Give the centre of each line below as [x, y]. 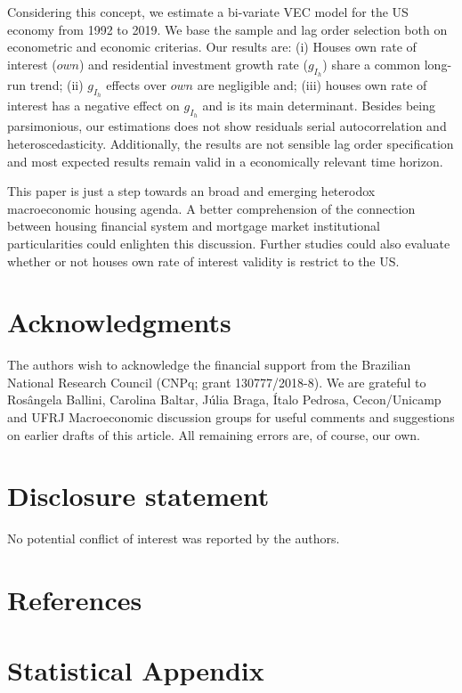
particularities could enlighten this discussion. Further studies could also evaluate [229, 243]
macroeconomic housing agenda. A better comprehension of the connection [211, 208]
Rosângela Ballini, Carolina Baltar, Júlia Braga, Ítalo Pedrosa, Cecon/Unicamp [224, 399]
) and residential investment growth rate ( [193, 64]
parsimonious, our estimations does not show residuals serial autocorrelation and [227, 126]
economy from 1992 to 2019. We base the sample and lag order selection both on [227, 29]
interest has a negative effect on [93, 106]
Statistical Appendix [136, 669]
